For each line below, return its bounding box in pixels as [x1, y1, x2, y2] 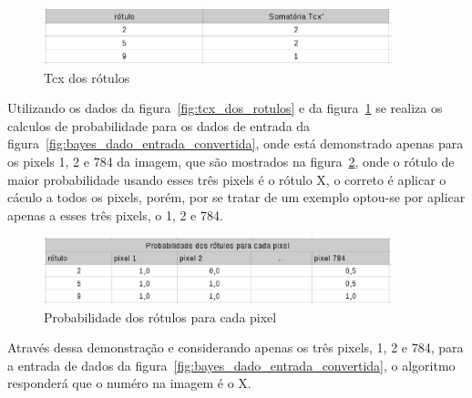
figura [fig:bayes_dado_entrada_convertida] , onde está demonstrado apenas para [7, 134, 464, 153]
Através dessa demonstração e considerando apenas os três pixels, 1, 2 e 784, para [7, 338, 464, 357]
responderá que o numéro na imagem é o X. [7, 373, 251, 393]
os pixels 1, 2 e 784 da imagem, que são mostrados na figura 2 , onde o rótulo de [7, 151, 455, 170]
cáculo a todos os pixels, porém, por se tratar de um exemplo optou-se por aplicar [7, 188, 466, 207]
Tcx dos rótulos [44, 67, 130, 87]
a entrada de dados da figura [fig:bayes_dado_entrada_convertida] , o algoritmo [7, 355, 456, 374]
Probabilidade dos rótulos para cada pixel [44, 307, 277, 326]
